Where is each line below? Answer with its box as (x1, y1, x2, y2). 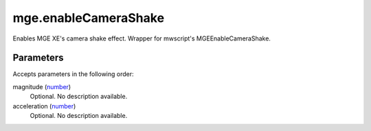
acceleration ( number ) (12, 102, 76, 110)
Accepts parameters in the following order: (12, 70, 134, 78)
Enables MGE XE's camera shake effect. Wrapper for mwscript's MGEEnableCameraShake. (12, 34, 271, 43)
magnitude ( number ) (12, 82, 71, 91)
